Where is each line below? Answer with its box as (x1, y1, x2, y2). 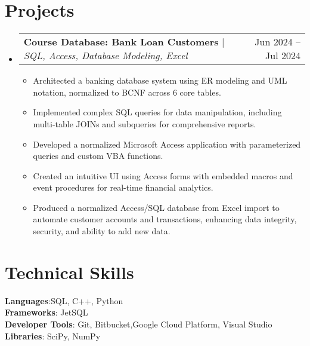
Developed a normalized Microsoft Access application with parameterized (33, 137, 301, 150)
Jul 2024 (265, 48, 300, 63)
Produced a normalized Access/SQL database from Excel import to (33, 201, 280, 213)
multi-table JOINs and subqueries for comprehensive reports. (33, 117, 256, 130)
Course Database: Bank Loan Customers (23, 35, 219, 49)
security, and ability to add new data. (33, 225, 170, 237)
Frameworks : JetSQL (5, 306, 88, 319)
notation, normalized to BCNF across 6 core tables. (33, 85, 221, 98)
